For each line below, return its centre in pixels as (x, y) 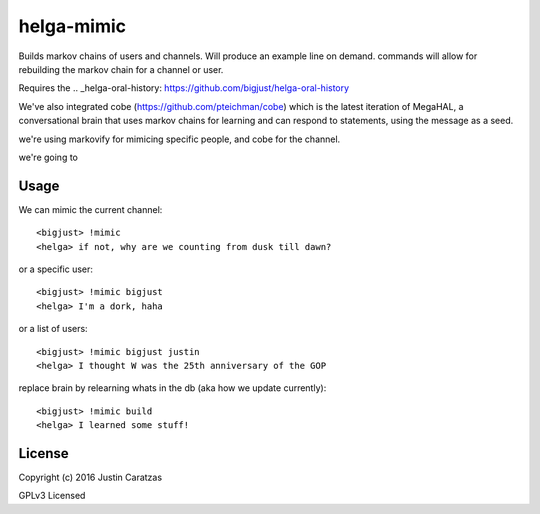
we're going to (48, 157)
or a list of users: (53, 329)
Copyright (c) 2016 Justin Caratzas (90, 477)
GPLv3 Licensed (52, 496)
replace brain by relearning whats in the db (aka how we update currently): (172, 388)
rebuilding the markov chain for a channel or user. (121, 69)
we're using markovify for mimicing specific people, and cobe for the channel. (179, 139)
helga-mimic (72, 26)
